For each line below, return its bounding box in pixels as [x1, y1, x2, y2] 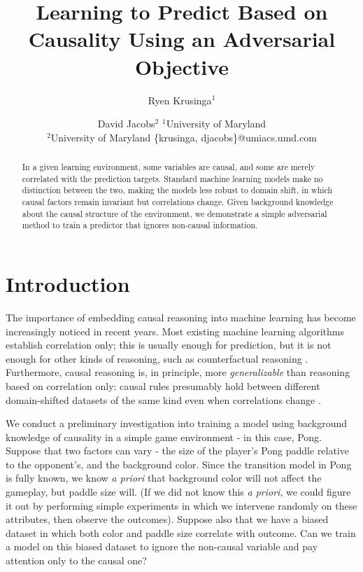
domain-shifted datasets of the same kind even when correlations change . [6, 392, 321, 407]
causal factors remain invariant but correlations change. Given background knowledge [22, 196, 334, 208]
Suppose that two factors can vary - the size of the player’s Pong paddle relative [6, 443, 350, 458]
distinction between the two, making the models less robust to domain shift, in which [22, 184, 333, 196]
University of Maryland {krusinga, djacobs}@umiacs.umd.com [50, 130, 317, 144]
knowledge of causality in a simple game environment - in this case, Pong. [6, 429, 322, 444]
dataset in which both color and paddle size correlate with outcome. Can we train [6, 525, 356, 540]
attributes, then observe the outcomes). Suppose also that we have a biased [6, 512, 329, 526]
